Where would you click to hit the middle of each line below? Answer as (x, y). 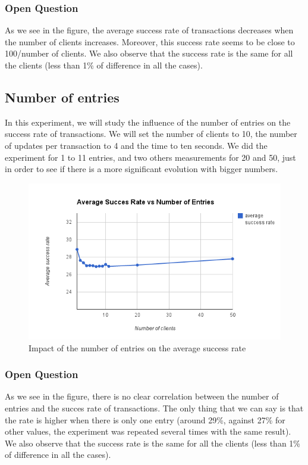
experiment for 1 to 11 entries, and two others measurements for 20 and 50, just (150, 157)
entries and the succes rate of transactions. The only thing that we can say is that (154, 408)
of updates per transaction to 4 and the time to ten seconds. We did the (136, 145)
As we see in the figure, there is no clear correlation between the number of (142, 396)
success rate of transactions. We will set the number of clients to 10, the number (151, 134)
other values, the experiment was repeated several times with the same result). (148, 431)
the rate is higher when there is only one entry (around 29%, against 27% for (145, 419)
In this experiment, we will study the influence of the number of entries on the (148, 122)
